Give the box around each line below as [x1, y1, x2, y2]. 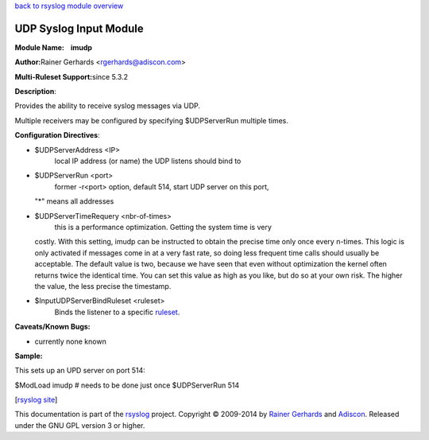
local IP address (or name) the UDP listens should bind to [54, 156, 242, 166]
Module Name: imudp [14, 42, 93, 52]
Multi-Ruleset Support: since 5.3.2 [14, 72, 129, 81]
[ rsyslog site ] [14, 395, 58, 405]
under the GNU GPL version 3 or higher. [14, 420, 145, 430]
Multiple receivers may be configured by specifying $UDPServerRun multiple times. [14, 115, 289, 125]
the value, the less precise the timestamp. [34, 281, 172, 290]
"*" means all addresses [34, 197, 114, 206]
